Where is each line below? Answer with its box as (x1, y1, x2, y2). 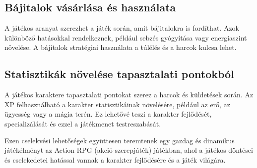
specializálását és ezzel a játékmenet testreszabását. (4, 118, 161, 128)
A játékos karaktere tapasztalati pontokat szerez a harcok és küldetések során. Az (4, 89, 254, 100)
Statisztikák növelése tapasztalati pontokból (4, 66, 234, 82)
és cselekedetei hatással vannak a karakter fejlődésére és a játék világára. (4, 154, 226, 165)
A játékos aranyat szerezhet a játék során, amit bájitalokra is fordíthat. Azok (4, 23, 240, 33)
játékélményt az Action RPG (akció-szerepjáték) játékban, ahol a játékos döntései (4, 145, 253, 155)
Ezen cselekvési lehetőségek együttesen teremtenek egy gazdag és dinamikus (4, 135, 235, 145)
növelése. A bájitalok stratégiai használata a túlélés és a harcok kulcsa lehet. (4, 42, 237, 52)
